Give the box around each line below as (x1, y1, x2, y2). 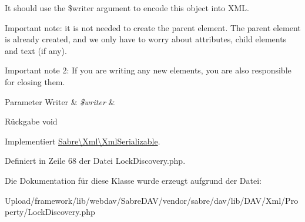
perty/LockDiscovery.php (5, 206, 95, 218)
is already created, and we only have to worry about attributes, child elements (5, 33, 287, 45)
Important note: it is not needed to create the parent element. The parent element (5, 21, 301, 33)
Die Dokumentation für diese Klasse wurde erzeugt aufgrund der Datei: (5, 174, 262, 186)
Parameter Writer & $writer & (5, 95, 115, 107)
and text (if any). (5, 44, 67, 56)
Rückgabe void (5, 115, 58, 127)
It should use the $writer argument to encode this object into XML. (5, 2, 249, 14)
